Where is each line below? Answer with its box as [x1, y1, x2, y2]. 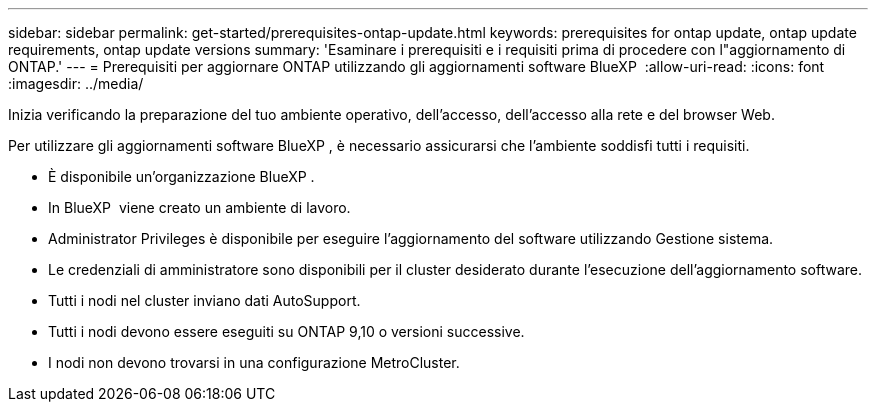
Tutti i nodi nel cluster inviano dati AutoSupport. [48, 292, 361, 309]
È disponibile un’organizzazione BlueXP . [48, 168, 315, 185]
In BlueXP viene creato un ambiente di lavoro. [48, 199, 351, 216]
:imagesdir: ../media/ [8, 75, 144, 92]
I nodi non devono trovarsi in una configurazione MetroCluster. [48, 354, 460, 371]
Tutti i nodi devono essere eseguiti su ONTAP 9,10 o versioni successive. [48, 323, 525, 340]
